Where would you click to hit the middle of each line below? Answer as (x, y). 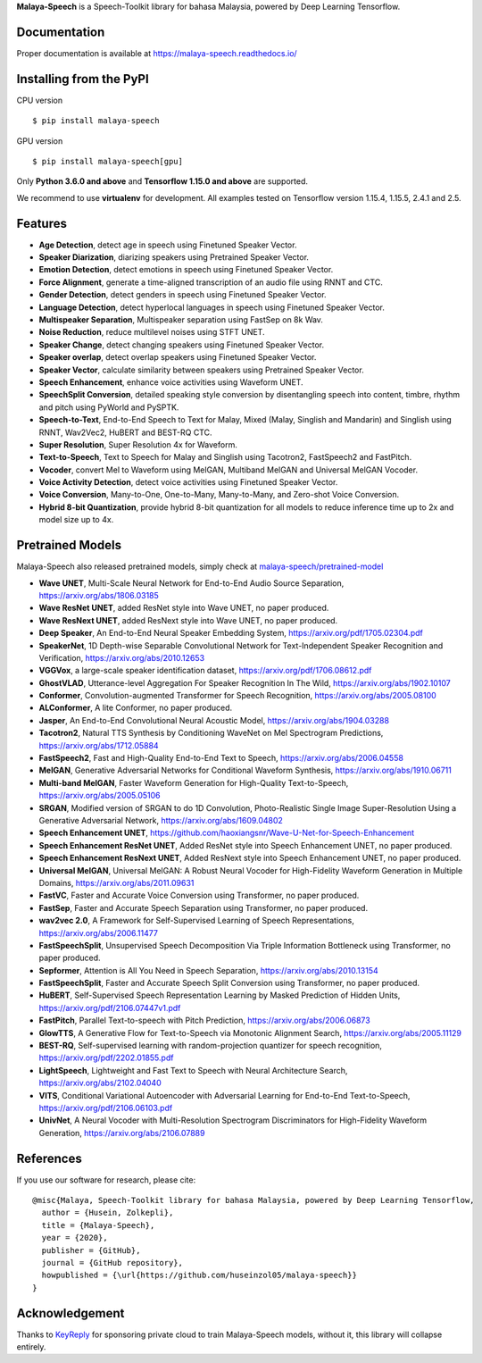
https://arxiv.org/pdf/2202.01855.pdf (106, 1058)
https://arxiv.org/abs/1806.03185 (99, 595)
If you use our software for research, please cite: (106, 1180)
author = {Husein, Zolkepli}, (108, 1213)
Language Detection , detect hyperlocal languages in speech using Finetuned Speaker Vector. (212, 307)
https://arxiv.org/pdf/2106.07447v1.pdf (110, 1008)
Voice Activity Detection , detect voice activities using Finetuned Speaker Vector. (188, 482)
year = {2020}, (75, 1238)
